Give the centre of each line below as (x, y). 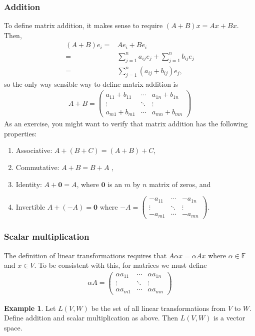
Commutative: (37, 167)
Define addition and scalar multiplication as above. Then (91, 318)
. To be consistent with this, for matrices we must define (120, 265)
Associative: (34, 150)
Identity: (29, 184)
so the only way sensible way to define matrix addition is (91, 83)
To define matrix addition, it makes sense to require (83, 25)
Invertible (30, 206)
